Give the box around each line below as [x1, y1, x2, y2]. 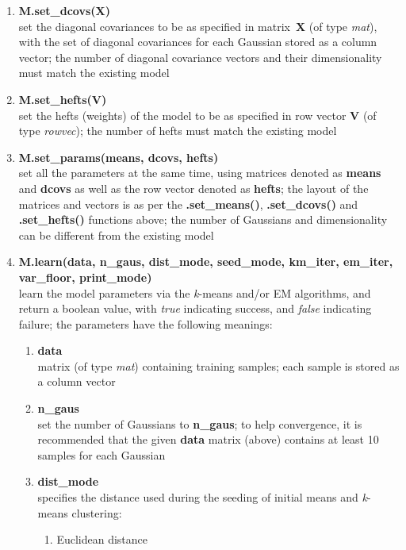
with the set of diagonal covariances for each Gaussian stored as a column [18, 33, 377, 50]
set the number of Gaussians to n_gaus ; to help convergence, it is [37, 415, 362, 432]
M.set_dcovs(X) [18, 2, 110, 18]
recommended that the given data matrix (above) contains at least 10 [37, 431, 379, 448]
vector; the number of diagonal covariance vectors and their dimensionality [18, 48, 382, 65]
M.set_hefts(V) [18, 90, 107, 107]
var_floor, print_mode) [18, 268, 152, 285]
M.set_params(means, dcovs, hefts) [18, 148, 219, 165]
